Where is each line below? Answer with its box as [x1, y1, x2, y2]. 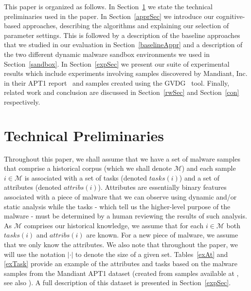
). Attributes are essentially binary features [98, 182, 227, 192]
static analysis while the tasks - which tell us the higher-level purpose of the [4, 201, 231, 211]
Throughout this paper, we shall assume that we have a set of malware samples [4, 153, 240, 164]
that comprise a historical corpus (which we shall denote [4, 163, 172, 173]
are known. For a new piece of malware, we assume [86, 230, 238, 240]
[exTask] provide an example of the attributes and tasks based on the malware [4, 258, 237, 269]
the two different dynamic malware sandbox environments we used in [4, 49, 210, 59]
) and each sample [181, 163, 236, 173]
